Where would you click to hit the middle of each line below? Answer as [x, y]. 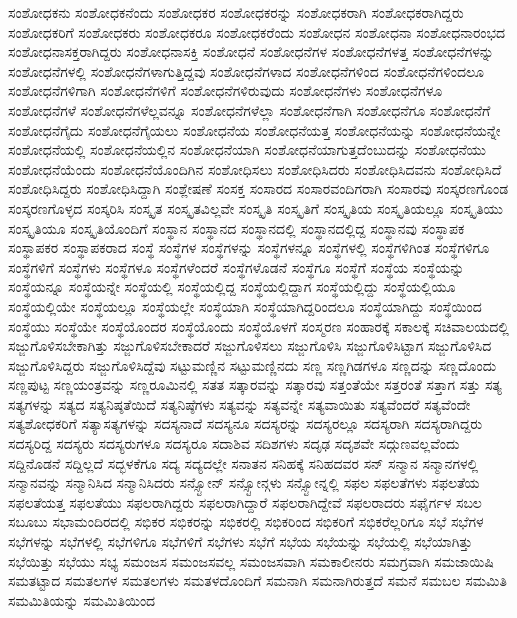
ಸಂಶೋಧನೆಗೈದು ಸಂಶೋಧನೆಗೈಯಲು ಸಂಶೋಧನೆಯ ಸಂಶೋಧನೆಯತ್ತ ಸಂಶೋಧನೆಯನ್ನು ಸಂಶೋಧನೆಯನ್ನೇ [254, 129]
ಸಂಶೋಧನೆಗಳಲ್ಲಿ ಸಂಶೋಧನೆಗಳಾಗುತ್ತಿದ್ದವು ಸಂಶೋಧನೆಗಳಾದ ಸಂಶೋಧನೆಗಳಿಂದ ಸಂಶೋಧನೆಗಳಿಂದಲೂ [246, 70]
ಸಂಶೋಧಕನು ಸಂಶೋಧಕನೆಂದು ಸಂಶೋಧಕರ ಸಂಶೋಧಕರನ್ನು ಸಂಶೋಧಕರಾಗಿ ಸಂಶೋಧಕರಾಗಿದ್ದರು [236, 12]
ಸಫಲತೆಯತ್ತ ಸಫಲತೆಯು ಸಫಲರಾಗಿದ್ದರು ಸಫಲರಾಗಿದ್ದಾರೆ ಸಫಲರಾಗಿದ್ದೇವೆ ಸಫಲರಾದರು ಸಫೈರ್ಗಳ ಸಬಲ [245, 501]
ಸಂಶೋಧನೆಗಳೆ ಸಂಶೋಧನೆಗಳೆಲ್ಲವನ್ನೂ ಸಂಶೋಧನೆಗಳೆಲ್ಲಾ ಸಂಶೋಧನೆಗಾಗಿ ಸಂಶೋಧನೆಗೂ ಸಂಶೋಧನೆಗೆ [249, 109]
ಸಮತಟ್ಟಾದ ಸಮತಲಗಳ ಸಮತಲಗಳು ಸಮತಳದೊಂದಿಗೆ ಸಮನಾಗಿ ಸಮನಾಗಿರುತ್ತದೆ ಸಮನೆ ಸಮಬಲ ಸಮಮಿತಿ [257, 580]
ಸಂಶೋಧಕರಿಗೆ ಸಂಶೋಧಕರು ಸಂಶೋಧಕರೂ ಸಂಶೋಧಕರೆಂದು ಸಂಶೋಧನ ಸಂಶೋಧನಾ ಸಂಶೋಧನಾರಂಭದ [257, 31]
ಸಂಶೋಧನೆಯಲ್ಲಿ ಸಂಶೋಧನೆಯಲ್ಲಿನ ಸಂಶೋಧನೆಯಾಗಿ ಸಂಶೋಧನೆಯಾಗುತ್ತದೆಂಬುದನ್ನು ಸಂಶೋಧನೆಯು [247, 149]
